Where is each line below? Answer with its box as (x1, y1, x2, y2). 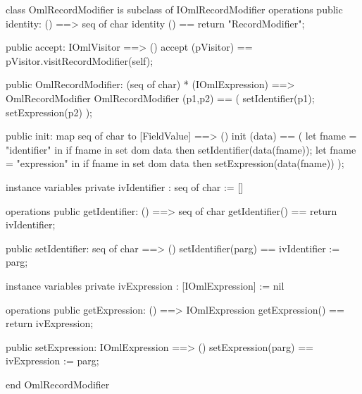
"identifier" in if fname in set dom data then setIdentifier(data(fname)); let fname (6, 142, 356, 156)
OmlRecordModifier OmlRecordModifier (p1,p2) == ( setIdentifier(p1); (6, 90, 315, 105)
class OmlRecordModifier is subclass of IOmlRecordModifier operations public (6, 2, 343, 16)
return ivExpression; (6, 316, 94, 331)
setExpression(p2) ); (6, 104, 92, 119)
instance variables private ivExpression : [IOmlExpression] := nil (6, 278, 285, 293)
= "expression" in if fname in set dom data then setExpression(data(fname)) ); (6, 156, 344, 171)
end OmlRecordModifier (6, 376, 110, 391)
